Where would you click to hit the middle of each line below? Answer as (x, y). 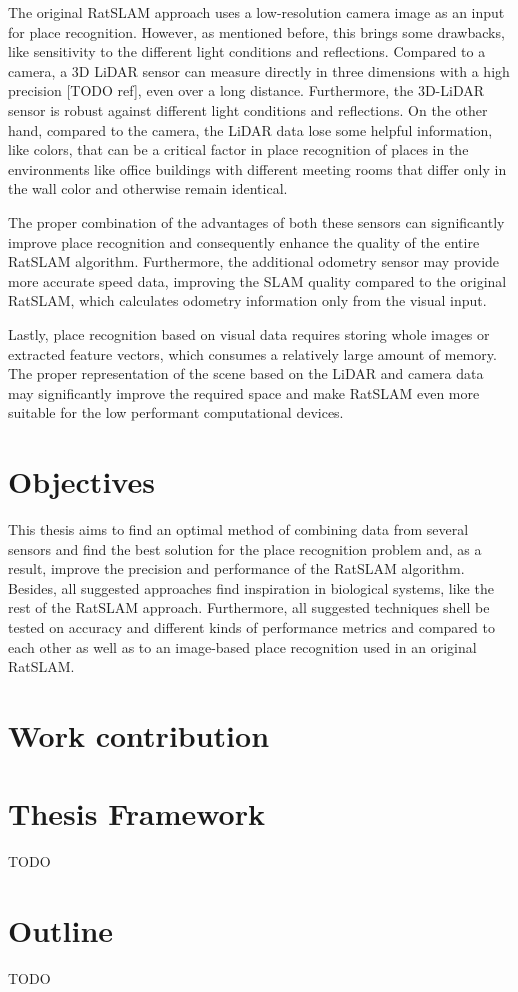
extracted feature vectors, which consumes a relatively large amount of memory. (252, 353)
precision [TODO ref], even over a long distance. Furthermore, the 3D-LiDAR (246, 90)
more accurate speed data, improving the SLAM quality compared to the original (257, 280)
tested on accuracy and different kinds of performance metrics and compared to (251, 626)
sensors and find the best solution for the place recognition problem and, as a (245, 548)
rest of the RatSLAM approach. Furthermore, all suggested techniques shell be (249, 607)
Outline (61, 930)
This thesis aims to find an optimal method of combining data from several (238, 529)
